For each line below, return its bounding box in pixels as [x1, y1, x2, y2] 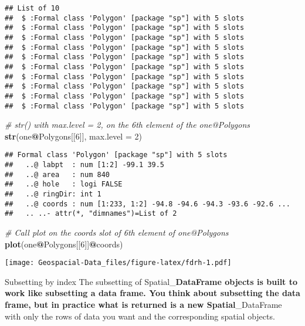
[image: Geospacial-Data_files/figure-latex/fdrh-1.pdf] [5, 259, 232, 267]
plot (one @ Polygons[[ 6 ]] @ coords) [5, 237, 123, 250]
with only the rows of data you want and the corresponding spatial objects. [5, 310, 275, 322]
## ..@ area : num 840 [5, 170, 110, 179]
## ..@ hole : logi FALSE [5, 180, 123, 189]
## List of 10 [5, 4, 60, 12]
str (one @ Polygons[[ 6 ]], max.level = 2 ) [5, 130, 142, 142]
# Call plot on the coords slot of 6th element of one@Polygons [5, 226, 229, 238]
